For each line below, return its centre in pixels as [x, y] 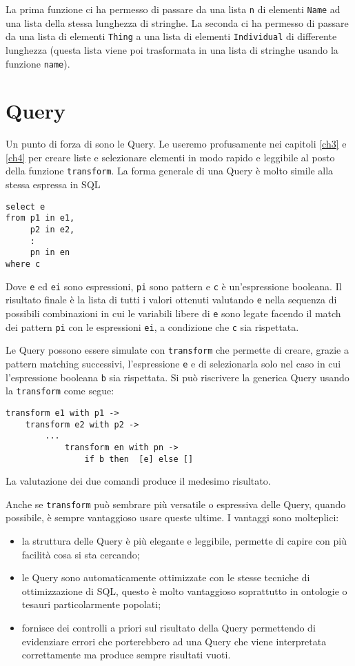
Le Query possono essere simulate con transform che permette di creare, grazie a [177, 350]
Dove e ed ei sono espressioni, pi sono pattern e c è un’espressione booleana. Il [174, 286]
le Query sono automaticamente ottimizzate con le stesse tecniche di [166, 577]
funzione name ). [38, 63]
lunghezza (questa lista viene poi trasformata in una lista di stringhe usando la [172, 49]
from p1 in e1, [40, 218]
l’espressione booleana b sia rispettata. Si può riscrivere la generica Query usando [177, 377]
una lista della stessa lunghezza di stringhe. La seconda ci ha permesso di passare [177, 22]
